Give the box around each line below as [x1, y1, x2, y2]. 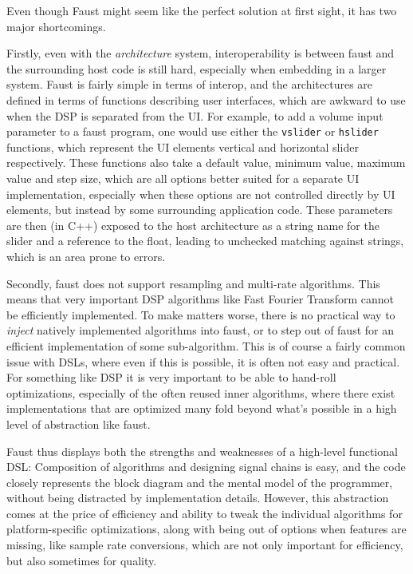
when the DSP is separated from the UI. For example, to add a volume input [6, 107, 383, 124]
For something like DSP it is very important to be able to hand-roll [6, 369, 336, 386]
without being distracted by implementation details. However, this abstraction [6, 489, 389, 506]
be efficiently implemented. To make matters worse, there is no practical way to [6, 306, 395, 323]
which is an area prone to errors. [6, 247, 166, 264]
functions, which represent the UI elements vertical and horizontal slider [6, 138, 359, 155]
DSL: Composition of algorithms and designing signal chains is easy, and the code [6, 458, 406, 475]
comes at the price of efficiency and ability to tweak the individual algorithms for [6, 505, 403, 521]
